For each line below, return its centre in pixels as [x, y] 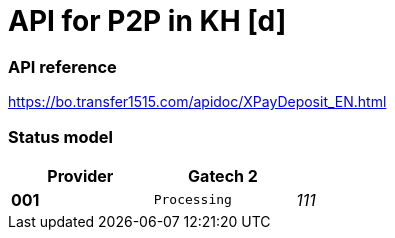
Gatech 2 [223, 175]
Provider [80, 175]
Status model [60, 136]
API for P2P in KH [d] [147, 21]
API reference [62, 66]
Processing [192, 200]
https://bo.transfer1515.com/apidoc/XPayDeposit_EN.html [197, 102]
